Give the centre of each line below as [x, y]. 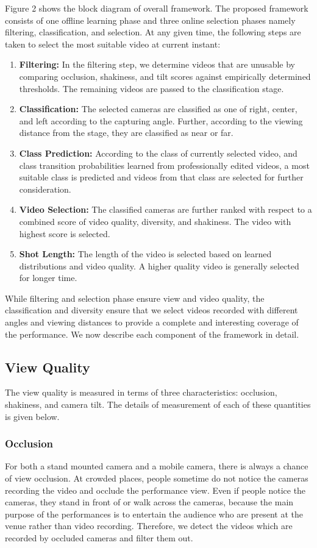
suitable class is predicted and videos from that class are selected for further [161, 177]
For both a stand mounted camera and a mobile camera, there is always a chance [157, 466]
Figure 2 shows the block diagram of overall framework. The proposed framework [157, 8]
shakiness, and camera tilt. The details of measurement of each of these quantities [158, 404]
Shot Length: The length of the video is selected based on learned [145, 254]
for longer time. [48, 278]
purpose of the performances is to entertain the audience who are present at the [154, 514]
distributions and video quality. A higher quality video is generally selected [159, 265]
